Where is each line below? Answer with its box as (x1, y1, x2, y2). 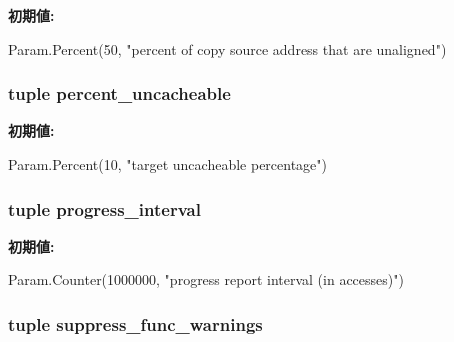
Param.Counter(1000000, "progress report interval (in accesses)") (8, 269, 404, 290)
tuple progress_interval (8, 196, 201, 221)
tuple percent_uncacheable (8, 81, 231, 106)
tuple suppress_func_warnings (8, 311, 263, 336)
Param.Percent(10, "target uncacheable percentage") (8, 154, 328, 174)
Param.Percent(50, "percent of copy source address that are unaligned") (8, 38, 447, 59)
